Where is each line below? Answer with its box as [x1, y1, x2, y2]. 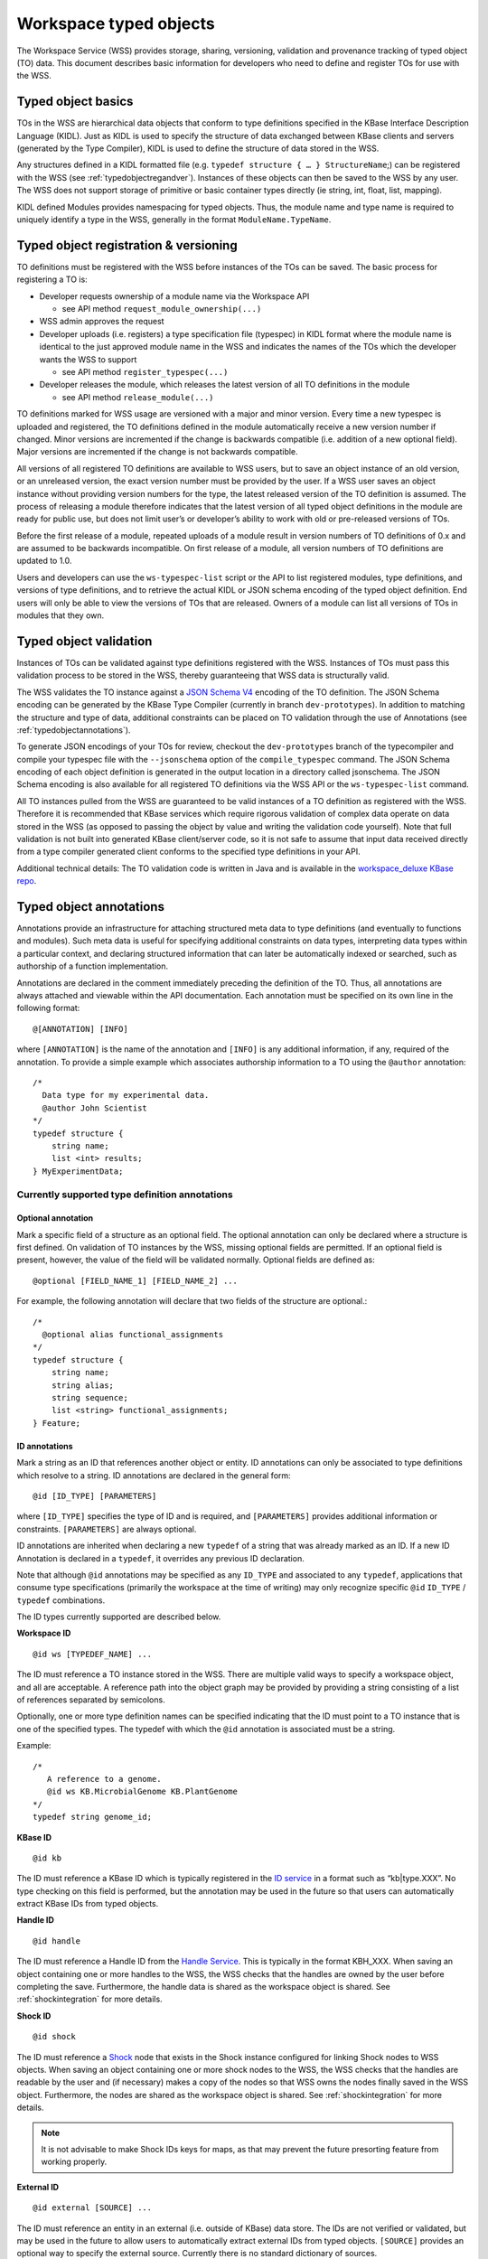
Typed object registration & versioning [16, 238, 239, 253]
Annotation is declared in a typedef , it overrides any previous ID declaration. [16, 1552, 305, 1563]
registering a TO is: [16, 274, 88, 285]
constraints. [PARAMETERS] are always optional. [16, 1523, 197, 1534]
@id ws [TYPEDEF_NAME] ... [33, 1649, 153, 1659]
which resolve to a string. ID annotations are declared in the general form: [16, 1469, 291, 1481]
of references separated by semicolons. [16, 1694, 166, 1705]
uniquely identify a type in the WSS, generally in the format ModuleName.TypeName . [16, 213, 332, 225]
